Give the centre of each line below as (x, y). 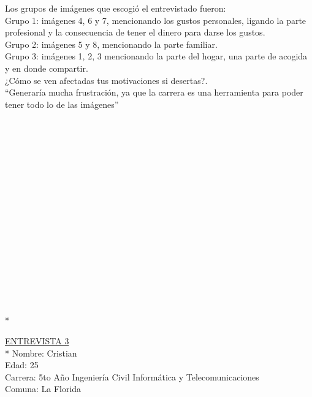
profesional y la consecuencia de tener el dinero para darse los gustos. (135, 32)
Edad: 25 (22, 365)
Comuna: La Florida (43, 389)
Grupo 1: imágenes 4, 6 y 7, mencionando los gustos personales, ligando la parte (156, 20)
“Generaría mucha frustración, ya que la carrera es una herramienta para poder (154, 92)
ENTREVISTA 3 (37, 341)
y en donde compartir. (47, 68)
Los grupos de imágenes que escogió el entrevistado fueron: (116, 8)
